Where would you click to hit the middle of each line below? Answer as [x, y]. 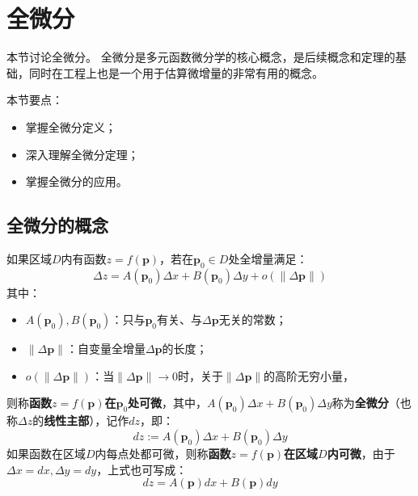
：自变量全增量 [106, 349]
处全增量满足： [268, 258]
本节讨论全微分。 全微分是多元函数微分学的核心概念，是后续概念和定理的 [201, 57]
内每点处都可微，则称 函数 [163, 454]
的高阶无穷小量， [309, 375]
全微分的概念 [57, 225]
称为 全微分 [360, 403]
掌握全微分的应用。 [76, 181]
